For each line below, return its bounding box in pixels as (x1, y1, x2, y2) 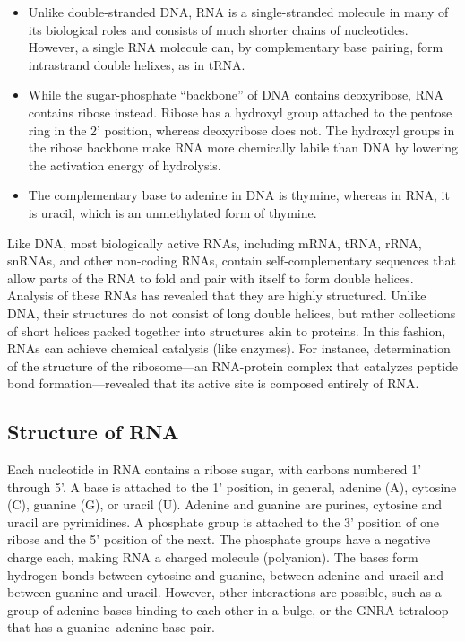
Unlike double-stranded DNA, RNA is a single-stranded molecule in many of (28, 3, 449, 21)
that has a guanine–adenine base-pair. (7, 618, 215, 637)
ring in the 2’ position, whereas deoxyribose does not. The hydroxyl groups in (28, 120, 455, 139)
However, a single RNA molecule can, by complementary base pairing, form (28, 38, 443, 56)
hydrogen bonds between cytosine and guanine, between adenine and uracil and (7, 565, 444, 584)
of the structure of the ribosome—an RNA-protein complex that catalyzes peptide (7, 356, 459, 375)
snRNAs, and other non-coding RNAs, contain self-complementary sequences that (7, 251, 457, 270)
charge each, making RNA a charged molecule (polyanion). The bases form (7, 548, 418, 567)
